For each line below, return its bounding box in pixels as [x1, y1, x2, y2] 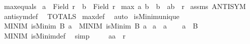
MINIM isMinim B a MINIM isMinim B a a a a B [4, 20, 198, 31]
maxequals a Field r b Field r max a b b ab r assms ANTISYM [4, 1, 246, 11]
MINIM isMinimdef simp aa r [4, 30, 126, 40]
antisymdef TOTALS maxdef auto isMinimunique [4, 10, 180, 21]
